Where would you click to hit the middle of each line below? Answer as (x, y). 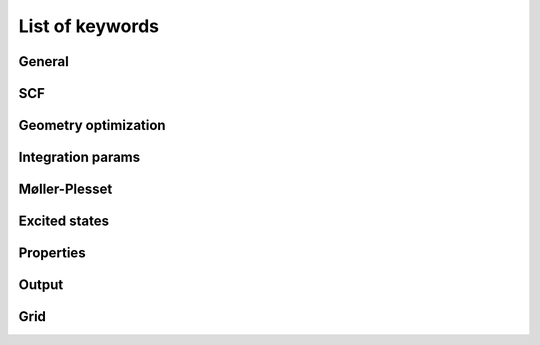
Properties (52, 253)
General (44, 61)
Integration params (79, 157)
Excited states (64, 221)
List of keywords (89, 26)
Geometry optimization (92, 125)
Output (41, 285)
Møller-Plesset (65, 189)
